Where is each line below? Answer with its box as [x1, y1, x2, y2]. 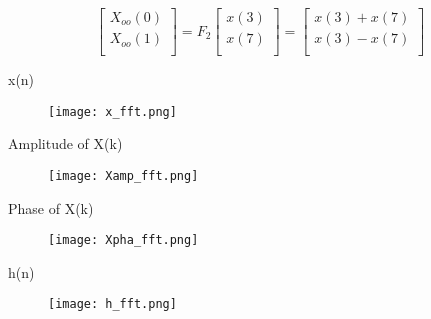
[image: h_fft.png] [48, 297, 177, 312]
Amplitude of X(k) [8, 133, 123, 154]
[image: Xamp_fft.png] [48, 168, 199, 183]
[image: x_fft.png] [48, 104, 177, 119]
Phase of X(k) [8, 197, 94, 218]
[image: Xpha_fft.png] [48, 233, 199, 248]
